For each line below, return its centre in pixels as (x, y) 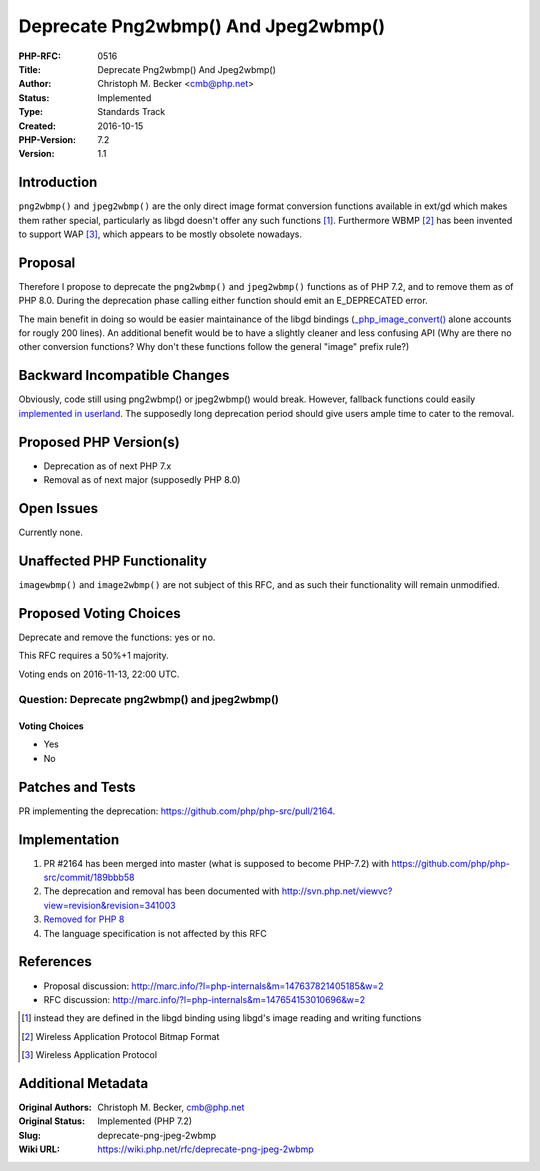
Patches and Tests (77, 786)
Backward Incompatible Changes (124, 375)
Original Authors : (55, 1107)
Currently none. (51, 532)
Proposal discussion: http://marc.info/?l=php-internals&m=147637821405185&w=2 (213, 986)
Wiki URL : (39, 1149)
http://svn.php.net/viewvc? (337, 891)
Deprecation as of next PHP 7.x (107, 466)
